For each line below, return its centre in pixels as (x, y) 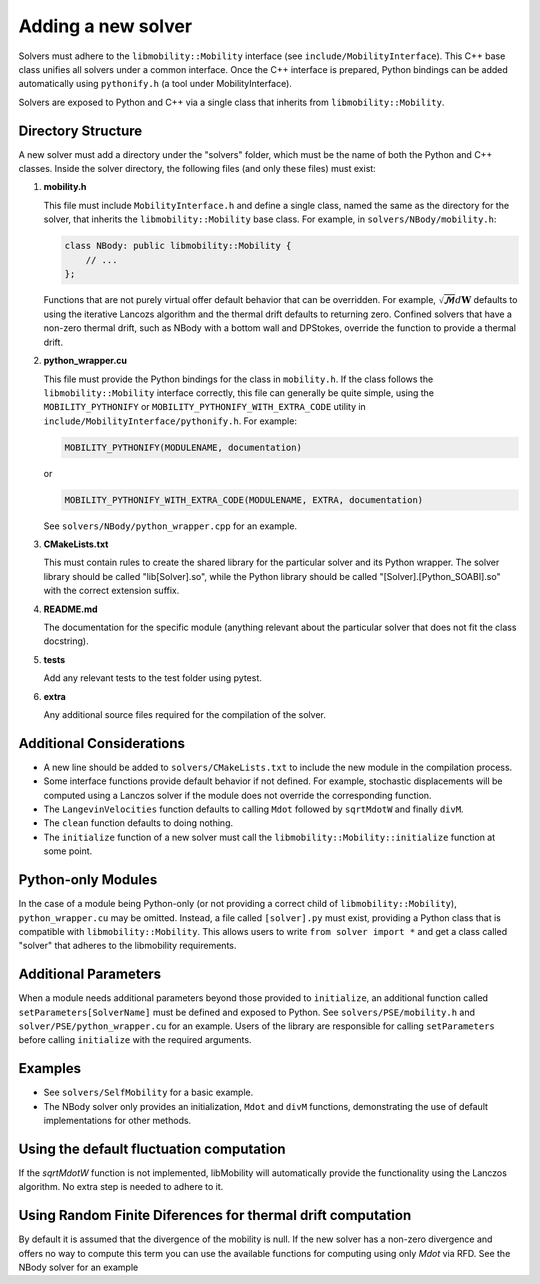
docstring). (66, 641)
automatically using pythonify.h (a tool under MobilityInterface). (155, 84)
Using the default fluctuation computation (152, 1148)
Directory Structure (80, 130)
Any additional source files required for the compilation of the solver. (185, 714)
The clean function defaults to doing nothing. (138, 823)
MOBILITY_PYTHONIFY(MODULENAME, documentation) (183, 447)
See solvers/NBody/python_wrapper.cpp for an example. (170, 526)
